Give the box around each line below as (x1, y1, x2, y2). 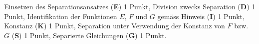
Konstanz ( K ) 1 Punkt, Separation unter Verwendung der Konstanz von (4, 21, 225, 31)
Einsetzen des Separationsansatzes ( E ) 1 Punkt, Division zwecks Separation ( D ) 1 (4, 1, 256, 11)
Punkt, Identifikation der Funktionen (4, 11, 117, 21)
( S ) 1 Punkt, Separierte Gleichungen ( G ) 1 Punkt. (11, 30, 167, 40)
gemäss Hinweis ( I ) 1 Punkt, (157, 11, 245, 21)
